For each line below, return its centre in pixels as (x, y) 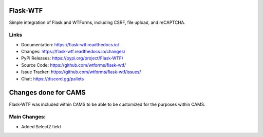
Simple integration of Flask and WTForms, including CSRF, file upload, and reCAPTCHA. (97, 22)
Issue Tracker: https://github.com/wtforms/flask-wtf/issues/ (81, 72)
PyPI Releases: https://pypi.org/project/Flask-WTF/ (72, 58)
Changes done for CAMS (47, 93)
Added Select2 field (41, 126)
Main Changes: (27, 117)
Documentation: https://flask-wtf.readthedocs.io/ (70, 44)
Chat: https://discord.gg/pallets (53, 78)
